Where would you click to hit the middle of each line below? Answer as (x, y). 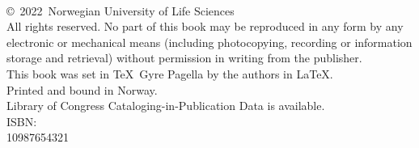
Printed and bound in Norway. (82, 89)
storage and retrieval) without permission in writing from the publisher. (184, 58)
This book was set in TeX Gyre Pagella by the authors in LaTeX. (170, 73)
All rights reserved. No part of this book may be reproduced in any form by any (205, 26)
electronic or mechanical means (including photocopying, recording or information (209, 42)
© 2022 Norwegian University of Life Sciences (121, 10)
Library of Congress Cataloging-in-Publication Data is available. (166, 106)
